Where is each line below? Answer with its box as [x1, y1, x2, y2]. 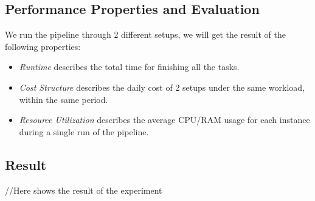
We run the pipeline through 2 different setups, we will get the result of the [5, 28, 286, 41]
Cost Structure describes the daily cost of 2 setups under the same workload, [19, 80, 305, 93]
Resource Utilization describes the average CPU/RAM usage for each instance [19, 113, 310, 126]
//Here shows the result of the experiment [5, 183, 162, 196]
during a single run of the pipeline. [19, 125, 149, 138]
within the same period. [19, 93, 108, 105]
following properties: [5, 40, 81, 52]
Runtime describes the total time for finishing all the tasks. [19, 60, 240, 73]
